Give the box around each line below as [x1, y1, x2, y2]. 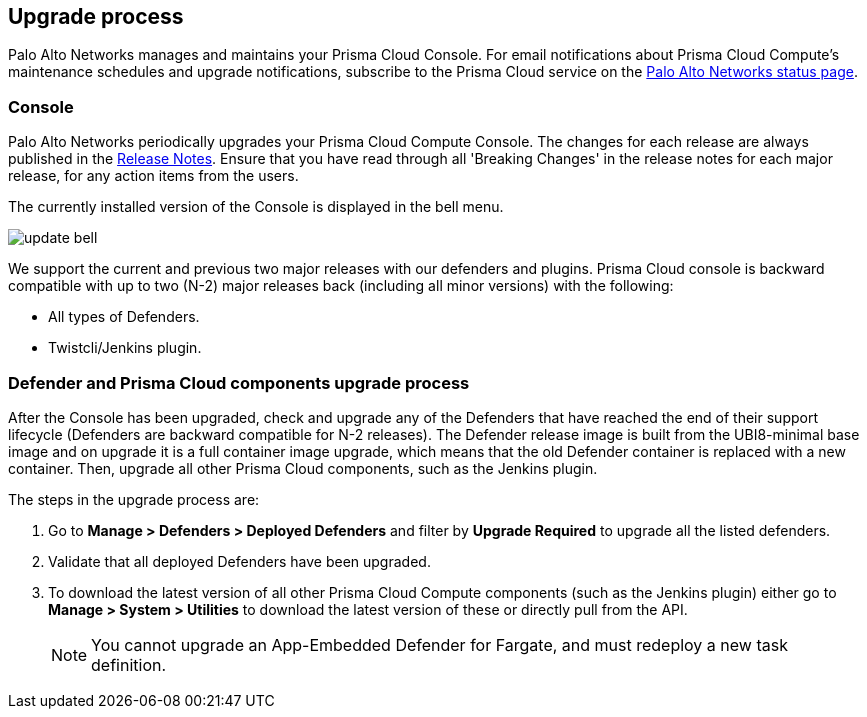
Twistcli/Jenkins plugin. [48, 339, 202, 357]
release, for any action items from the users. [8, 167, 299, 185]
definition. [91, 654, 167, 675]
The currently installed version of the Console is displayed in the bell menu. [8, 198, 504, 216]
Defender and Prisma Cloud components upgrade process [8, 372, 470, 393]
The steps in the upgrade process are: [8, 490, 260, 508]
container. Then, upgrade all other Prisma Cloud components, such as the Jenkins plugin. [8, 459, 598, 477]
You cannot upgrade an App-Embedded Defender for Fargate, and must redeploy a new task [91, 634, 788, 655]
